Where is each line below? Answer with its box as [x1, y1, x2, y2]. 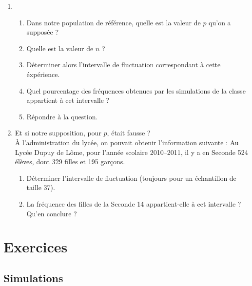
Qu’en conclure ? [26, 208, 77, 218]
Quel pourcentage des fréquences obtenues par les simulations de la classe [26, 85, 246, 95]
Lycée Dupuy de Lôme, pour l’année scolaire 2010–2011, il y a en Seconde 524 [15, 147, 248, 157]
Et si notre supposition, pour [15, 128, 101, 138]
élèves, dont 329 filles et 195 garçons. [15, 156, 125, 167]
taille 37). [26, 182, 55, 192]
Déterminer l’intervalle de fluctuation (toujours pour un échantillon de [26, 172, 236, 183]
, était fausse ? [107, 128, 151, 138]
